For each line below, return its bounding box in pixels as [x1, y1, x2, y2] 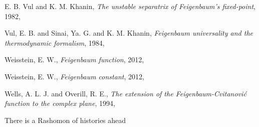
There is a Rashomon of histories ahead [5, 114, 126, 125]
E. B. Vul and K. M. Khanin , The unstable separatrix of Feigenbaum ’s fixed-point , [5, 1, 255, 11]
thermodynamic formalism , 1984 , [5, 37, 105, 48]
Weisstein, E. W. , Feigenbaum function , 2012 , [5, 54, 144, 65]
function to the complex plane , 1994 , [5, 98, 115, 108]
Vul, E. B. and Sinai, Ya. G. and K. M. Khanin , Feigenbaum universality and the [5, 28, 253, 38]
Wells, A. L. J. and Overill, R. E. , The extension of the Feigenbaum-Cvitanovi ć [5, 88, 246, 98]
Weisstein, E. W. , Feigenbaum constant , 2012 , [5, 71, 144, 81]
